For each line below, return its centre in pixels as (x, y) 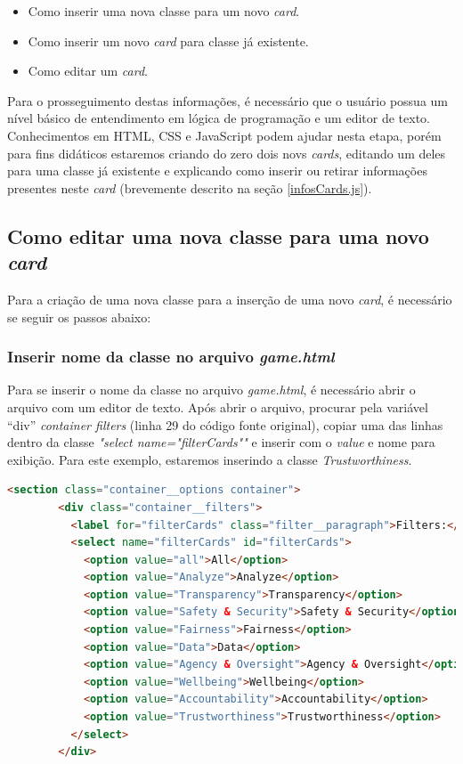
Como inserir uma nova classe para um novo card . (164, 11)
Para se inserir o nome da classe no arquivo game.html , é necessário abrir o (211, 390)
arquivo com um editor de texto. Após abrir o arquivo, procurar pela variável (218, 406)
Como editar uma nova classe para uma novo (218, 236)
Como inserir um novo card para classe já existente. (168, 41)
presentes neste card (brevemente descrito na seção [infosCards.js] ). (190, 187)
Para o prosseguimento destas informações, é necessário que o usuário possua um (227, 100)
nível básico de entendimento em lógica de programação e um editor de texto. (219, 118)
